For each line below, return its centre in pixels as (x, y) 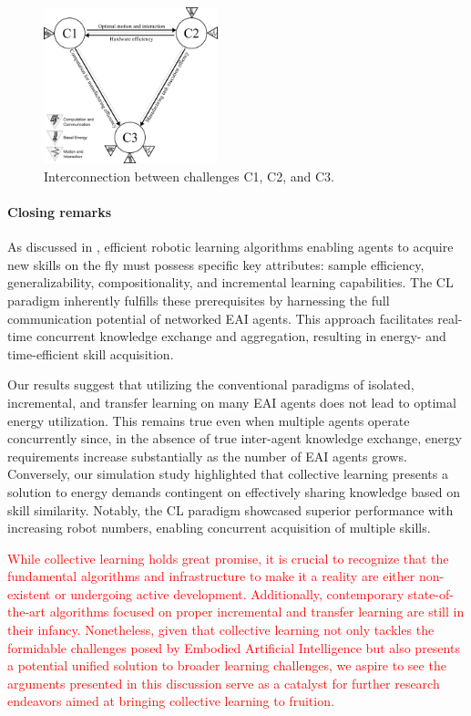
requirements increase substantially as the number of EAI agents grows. (207, 456)
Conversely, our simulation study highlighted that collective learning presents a (228, 474)
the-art (27, 612)
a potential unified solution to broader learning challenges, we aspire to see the (227, 665)
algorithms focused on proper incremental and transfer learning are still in (257, 612)
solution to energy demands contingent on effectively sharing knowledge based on (234, 491)
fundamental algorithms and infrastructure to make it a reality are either (211, 576)
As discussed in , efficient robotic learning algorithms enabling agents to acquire (230, 247)
